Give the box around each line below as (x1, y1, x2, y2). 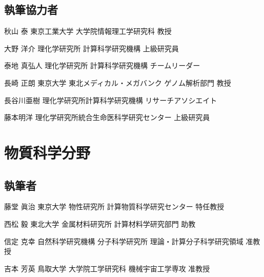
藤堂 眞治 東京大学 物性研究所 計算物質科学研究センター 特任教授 (4, 201, 225, 212)
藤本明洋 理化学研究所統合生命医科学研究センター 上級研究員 (4, 112, 210, 123)
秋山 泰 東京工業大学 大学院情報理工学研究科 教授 (4, 26, 172, 36)
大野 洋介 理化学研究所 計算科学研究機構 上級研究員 (4, 43, 179, 53)
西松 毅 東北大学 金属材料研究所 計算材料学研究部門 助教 (4, 218, 196, 229)
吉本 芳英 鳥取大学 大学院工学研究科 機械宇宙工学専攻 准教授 (4, 263, 210, 273)
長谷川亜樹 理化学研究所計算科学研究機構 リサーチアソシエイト (4, 94, 217, 105)
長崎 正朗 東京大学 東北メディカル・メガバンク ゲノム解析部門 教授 (4, 77, 231, 88)
